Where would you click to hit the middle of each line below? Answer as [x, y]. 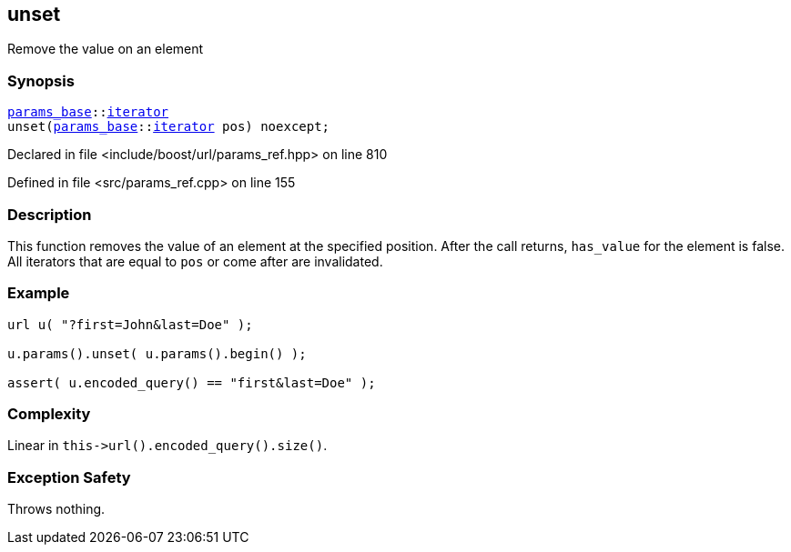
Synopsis [41, 80]
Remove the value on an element [106, 49]
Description [50, 214]
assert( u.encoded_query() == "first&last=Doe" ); [192, 382]
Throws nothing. [56, 509]
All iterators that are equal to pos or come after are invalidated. [195, 261]
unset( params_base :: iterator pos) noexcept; [169, 127]
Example [39, 293]
